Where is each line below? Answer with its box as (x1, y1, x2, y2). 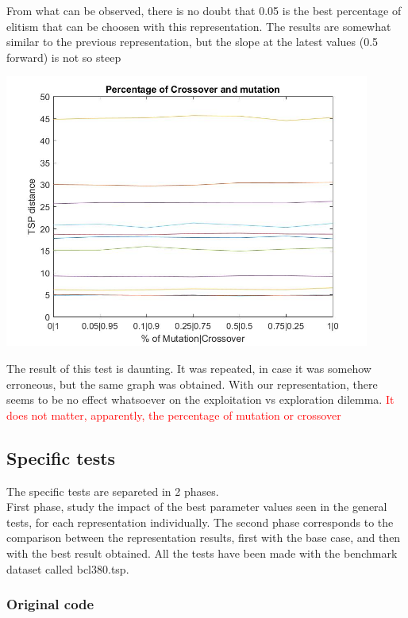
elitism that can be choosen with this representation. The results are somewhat (6, 17, 391, 34)
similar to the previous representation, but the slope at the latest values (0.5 (6, 33, 379, 50)
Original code (6, 594, 94, 614)
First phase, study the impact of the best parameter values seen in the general (6, 498, 387, 515)
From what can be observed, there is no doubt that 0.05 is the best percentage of (6, 2, 402, 18)
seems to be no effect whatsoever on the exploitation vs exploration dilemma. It (6, 391, 395, 408)
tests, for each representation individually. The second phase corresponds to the (6, 513, 394, 530)
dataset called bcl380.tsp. (6, 560, 129, 577)
